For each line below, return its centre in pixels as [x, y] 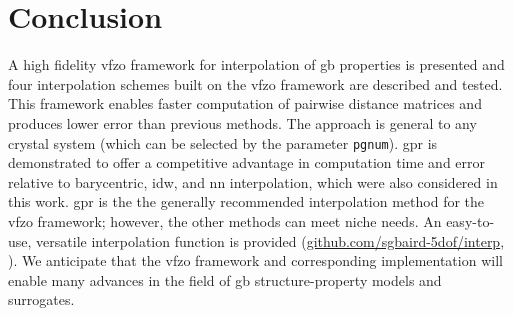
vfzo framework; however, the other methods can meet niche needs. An [225, 220]
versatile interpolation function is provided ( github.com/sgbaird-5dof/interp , [270, 240]
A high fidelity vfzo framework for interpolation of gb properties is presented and [256, 64]
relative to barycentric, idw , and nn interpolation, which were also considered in [253, 181]
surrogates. [41, 299]
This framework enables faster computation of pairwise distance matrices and [245, 103]
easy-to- [470, 220]
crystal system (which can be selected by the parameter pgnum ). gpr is [223, 142]
